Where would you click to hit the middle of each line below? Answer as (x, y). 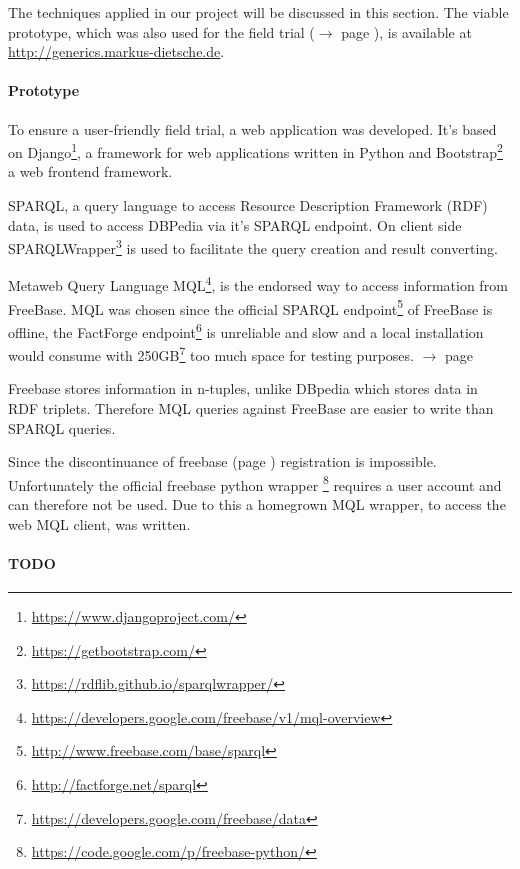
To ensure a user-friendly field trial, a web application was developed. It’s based (252, 128)
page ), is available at (406, 31)
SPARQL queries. (62, 427)
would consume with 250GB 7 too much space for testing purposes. (211, 353)
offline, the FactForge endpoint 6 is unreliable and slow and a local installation (246, 330)
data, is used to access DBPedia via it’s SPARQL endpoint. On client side (235, 224)
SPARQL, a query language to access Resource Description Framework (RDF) (248, 205)
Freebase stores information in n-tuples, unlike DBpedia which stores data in (243, 388)
